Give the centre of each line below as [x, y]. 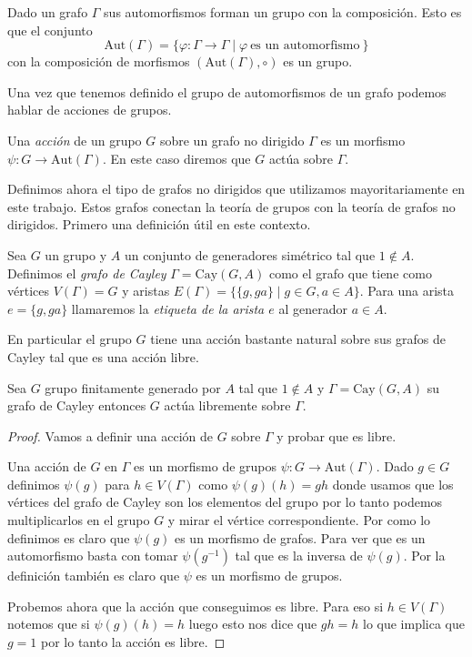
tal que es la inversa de [299, 556]
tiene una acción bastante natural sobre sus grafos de [298, 339]
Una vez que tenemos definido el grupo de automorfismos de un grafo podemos [227, 91]
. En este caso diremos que [176, 158]
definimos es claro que [69, 537]
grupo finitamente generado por [133, 387]
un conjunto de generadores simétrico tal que [250, 254]
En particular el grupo [70, 339]
